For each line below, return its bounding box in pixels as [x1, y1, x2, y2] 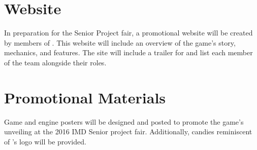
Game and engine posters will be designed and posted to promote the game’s [4, 116, 244, 127]
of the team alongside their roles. [4, 57, 107, 67]
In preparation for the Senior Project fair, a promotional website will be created [4, 27, 253, 38]
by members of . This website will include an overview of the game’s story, [4, 37, 236, 48]
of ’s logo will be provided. [4, 136, 86, 146]
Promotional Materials [4, 87, 166, 107]
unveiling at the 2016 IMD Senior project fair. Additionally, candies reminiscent [4, 126, 252, 137]
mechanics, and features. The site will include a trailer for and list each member [4, 47, 253, 58]
